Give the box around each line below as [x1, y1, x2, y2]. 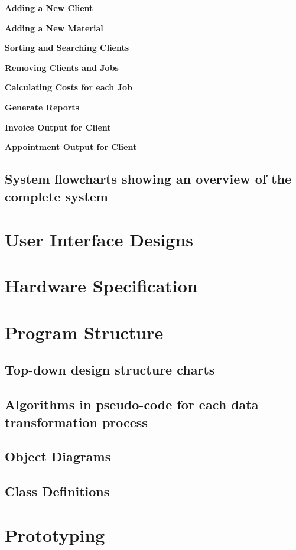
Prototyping [5, 522, 105, 546]
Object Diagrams [5, 447, 111, 466]
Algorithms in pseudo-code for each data [5, 395, 259, 414]
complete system [5, 187, 108, 205]
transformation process [5, 412, 148, 431]
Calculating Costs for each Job [5, 81, 132, 93]
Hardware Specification [5, 274, 198, 298]
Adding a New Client [5, 2, 93, 14]
